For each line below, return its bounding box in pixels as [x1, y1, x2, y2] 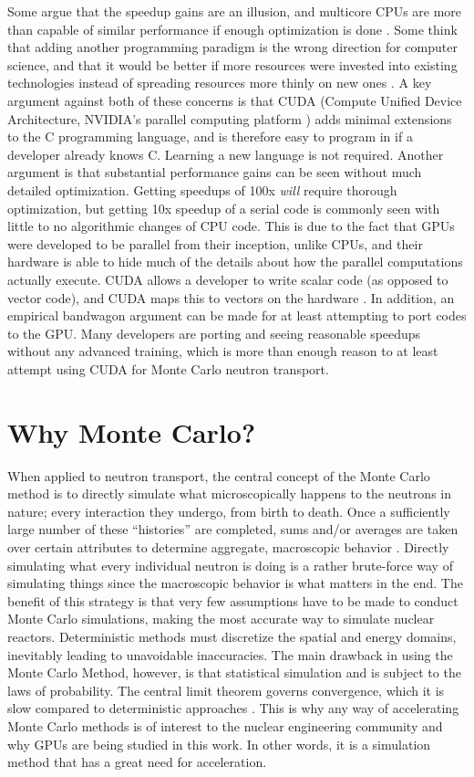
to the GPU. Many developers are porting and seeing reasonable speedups [7, 323, 421, 342]
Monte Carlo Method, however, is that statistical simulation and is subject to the [7, 663, 461, 682]
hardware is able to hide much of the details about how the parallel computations [7, 252, 463, 271]
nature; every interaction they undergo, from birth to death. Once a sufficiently [7, 501, 450, 520]
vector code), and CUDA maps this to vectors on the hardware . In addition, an [7, 288, 455, 307]
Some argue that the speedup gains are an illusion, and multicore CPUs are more [7, 2, 462, 20]
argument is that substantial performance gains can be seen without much [7, 163, 422, 182]
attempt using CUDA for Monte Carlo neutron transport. [7, 359, 329, 378]
